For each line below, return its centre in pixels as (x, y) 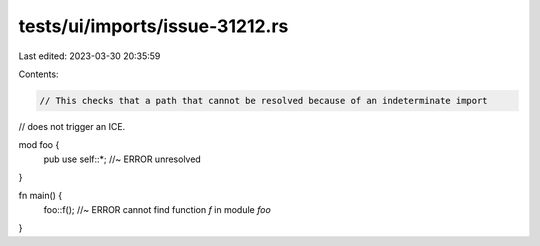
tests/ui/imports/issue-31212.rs (153, 26)
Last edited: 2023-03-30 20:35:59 (89, 56)
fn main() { (40, 196)
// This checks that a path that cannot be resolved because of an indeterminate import (264, 100)
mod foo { (39, 145)
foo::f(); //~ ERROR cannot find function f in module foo (157, 209)
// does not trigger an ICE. (72, 126)
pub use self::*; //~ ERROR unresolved (122, 159)
